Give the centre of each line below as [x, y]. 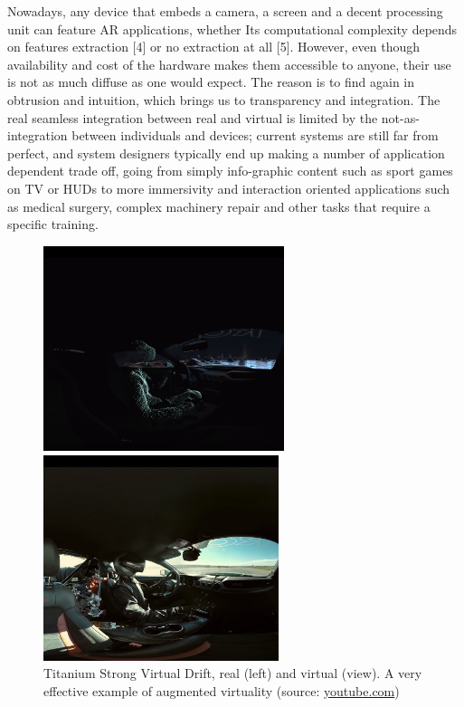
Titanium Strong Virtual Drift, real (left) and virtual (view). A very [233, 673]
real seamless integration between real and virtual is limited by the [193, 117]
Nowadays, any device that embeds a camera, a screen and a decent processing [225, 11]
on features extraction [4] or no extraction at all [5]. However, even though [214, 47]
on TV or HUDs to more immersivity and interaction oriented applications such [229, 188]
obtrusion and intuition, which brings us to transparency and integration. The [224, 99]
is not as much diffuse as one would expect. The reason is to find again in [211, 82]
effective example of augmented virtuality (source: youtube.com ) [222, 691]
